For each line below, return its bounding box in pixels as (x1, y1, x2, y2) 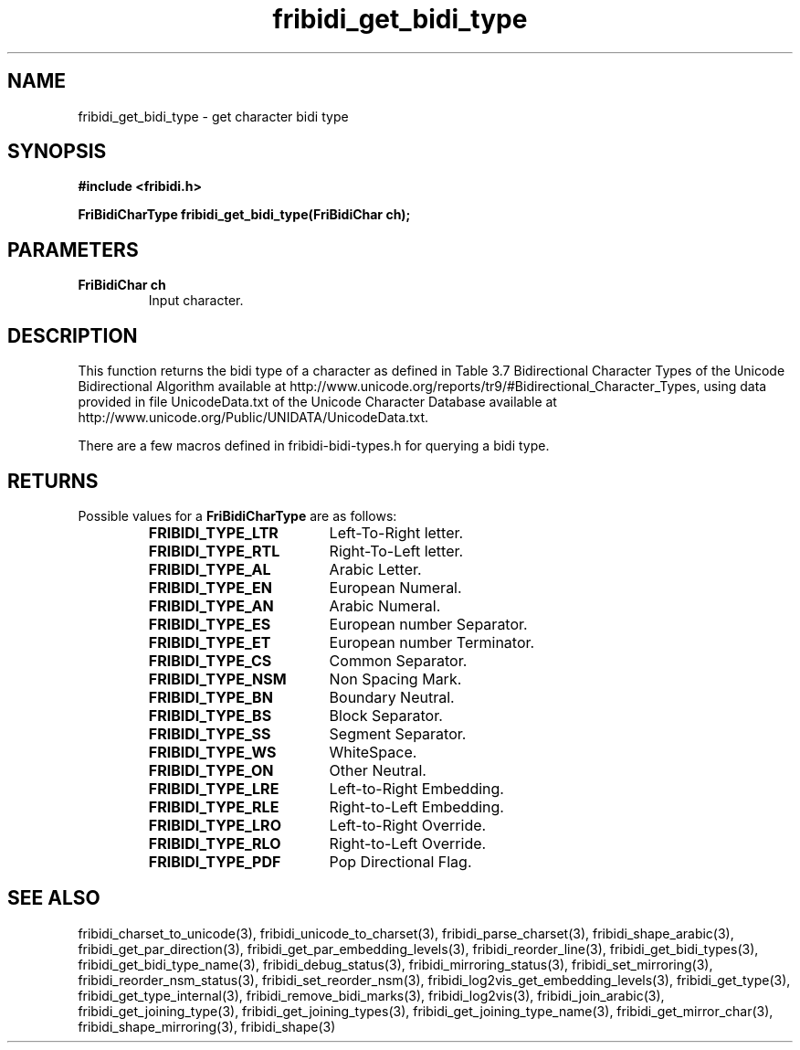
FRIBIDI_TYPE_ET (148, 632, 271, 652)
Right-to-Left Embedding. (329, 797, 504, 816)
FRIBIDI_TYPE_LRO (148, 815, 281, 834)
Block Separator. (329, 705, 443, 725)
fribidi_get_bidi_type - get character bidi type (78, 108, 349, 124)
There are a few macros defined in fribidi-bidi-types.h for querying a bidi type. (78, 438, 550, 454)
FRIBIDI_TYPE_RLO (148, 833, 281, 853)
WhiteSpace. (329, 742, 417, 761)
